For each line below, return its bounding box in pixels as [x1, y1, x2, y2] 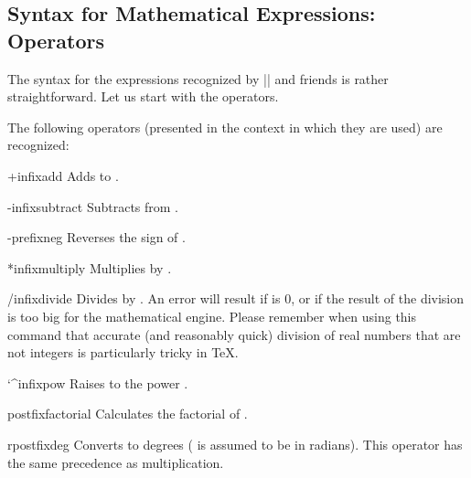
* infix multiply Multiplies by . [7, 258, 172, 277]
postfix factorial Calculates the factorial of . [7, 404, 248, 423]
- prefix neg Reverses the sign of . [7, 228, 186, 247]
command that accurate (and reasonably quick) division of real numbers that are [7, 324, 461, 344]
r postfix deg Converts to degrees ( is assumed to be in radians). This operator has [7, 434, 463, 453]
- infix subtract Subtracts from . [7, 197, 178, 216]
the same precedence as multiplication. [7, 452, 224, 472]
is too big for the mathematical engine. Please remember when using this [7, 306, 417, 325]
